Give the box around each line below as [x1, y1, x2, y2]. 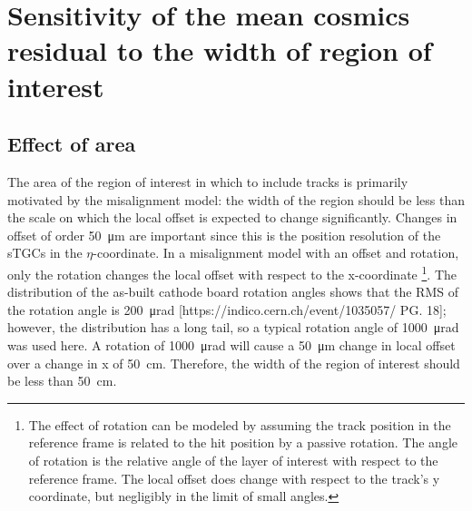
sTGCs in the [7, 243, 83, 262]
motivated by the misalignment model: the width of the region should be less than [7, 190, 465, 209]
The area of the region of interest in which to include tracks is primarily [7, 172, 408, 191]
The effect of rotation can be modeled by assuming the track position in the [28, 415, 451, 434]
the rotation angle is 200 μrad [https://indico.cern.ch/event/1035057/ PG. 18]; [7, 300, 447, 319]
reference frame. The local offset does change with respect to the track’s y [28, 468, 440, 487]
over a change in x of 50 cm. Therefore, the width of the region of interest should [7, 353, 460, 372]
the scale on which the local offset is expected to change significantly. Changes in [7, 208, 457, 227]
